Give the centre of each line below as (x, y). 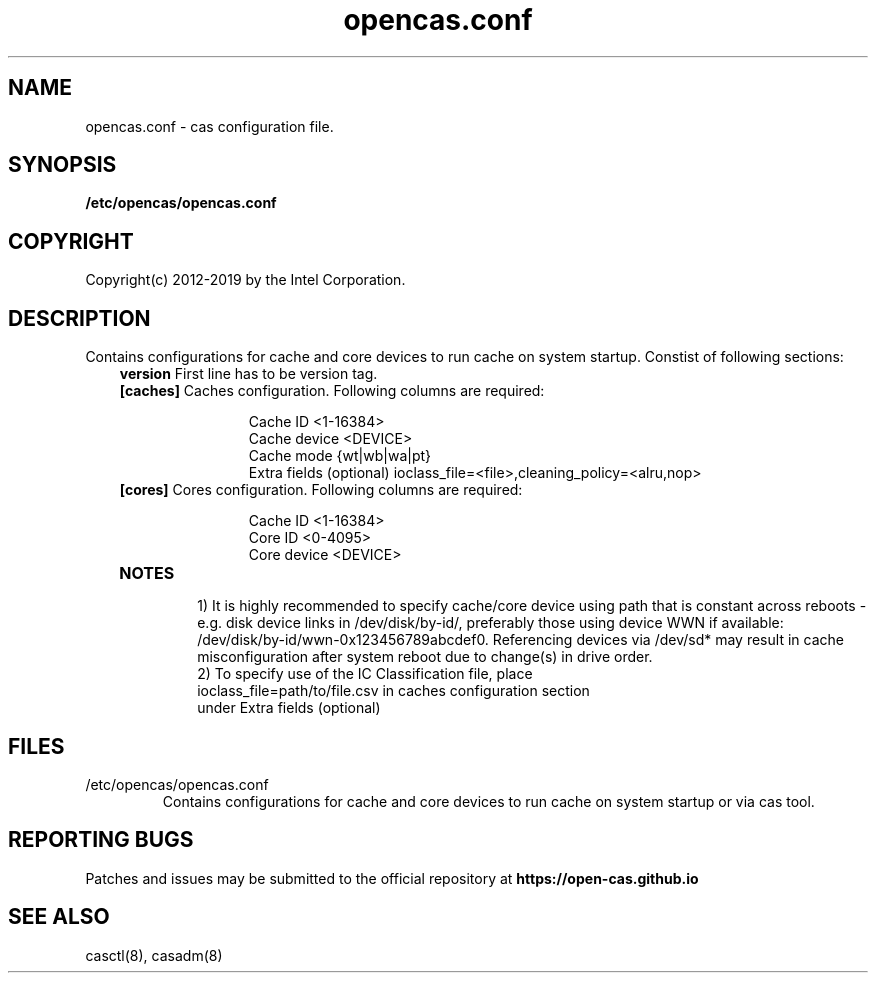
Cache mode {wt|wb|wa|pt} (340, 456)
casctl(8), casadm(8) (154, 955)
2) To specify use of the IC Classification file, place (365, 674)
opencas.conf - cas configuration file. (209, 126)
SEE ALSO (59, 917)
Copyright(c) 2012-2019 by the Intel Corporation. (245, 280)
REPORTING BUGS (101, 840)
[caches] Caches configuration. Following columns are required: (332, 391)
